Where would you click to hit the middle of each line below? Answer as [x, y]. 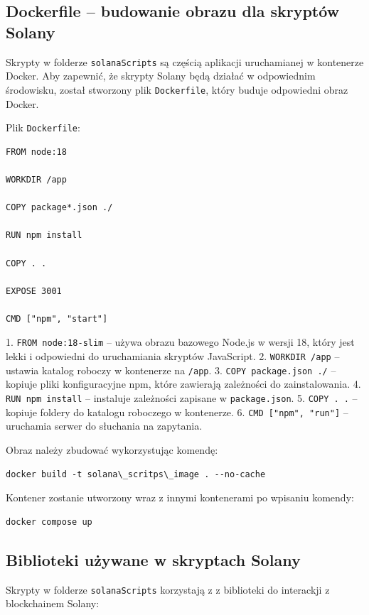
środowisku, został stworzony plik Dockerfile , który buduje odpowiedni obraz [177, 89]
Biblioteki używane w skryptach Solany [153, 559]
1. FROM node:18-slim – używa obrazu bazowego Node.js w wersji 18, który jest [180, 342]
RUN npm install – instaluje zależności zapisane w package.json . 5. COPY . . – [182, 398]
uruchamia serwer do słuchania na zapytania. [104, 426]
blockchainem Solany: [53, 603]
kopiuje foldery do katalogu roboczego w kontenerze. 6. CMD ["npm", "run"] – [177, 412]
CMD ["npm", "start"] [57, 319]
